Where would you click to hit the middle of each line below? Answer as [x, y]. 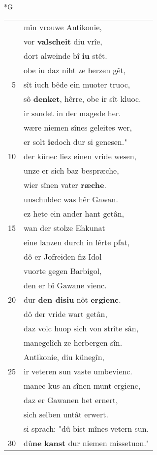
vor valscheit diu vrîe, [63, 41]
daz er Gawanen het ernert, [71, 400]
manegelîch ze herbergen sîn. [73, 342]
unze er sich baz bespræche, [71, 170]
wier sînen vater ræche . [65, 184]
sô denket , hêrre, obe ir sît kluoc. [82, 98]
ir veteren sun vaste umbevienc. [78, 371]
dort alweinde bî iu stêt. [65, 55]
